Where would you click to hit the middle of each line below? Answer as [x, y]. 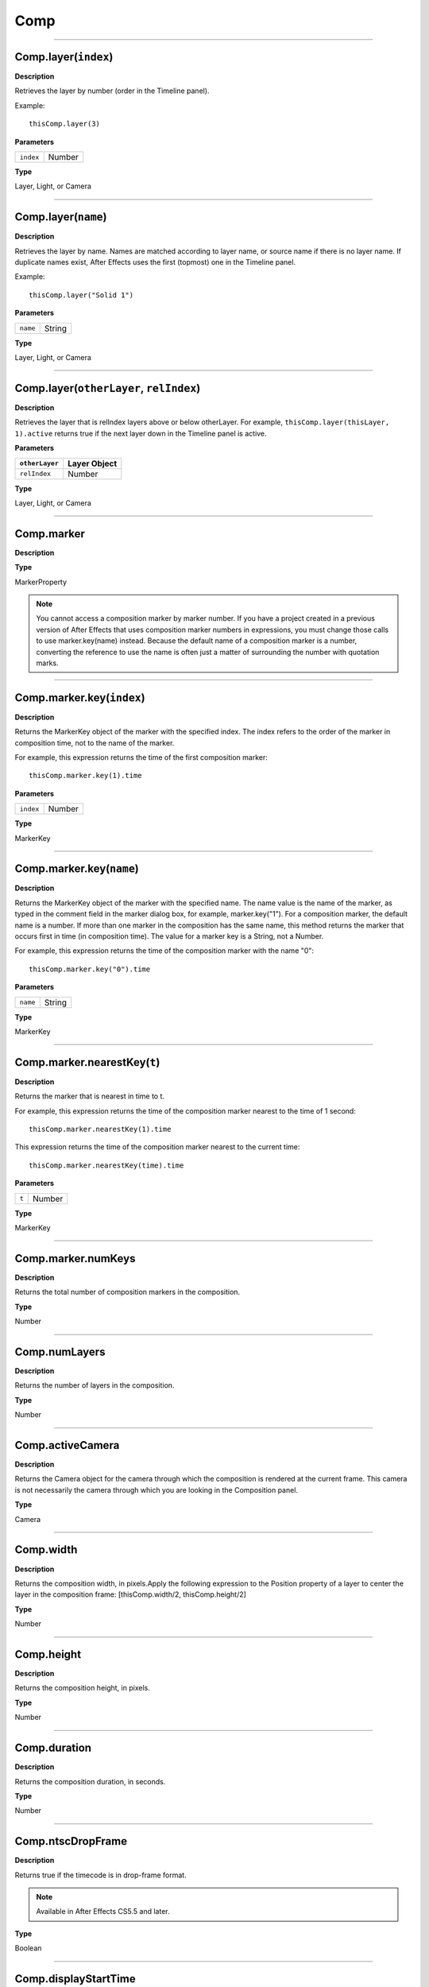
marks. [47, 663]
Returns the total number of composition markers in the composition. [128, 1292]
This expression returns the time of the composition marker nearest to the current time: [157, 1147]
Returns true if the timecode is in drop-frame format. [100, 1875]
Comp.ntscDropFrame [71, 1841]
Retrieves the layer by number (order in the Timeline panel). [112, 91]
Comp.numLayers [60, 1352]
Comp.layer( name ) [61, 217]
